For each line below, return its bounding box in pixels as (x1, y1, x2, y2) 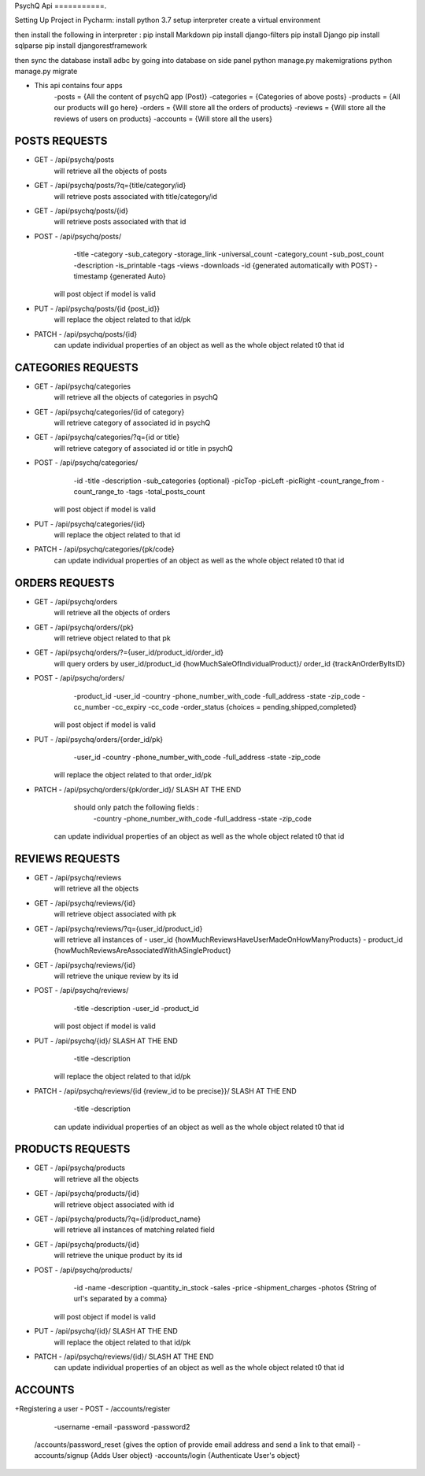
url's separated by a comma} (73, 1294, 168, 1304)
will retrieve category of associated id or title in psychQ (54, 443, 234, 452)
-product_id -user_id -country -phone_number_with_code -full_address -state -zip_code (73, 691, 361, 700)
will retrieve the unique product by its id (54, 1251, 183, 1260)
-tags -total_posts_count (125, 486, 205, 496)
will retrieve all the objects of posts (54, 166, 168, 175)
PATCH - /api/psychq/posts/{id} (34, 329, 138, 338)
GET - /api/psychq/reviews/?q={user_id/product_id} (34, 924, 203, 933)
